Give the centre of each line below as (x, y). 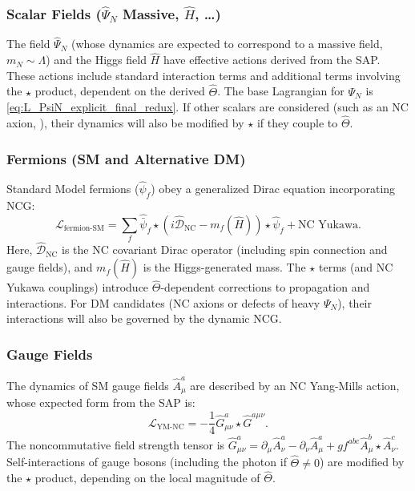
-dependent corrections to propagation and (265, 287)
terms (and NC (356, 267)
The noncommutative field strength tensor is (116, 444)
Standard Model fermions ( (73, 189)
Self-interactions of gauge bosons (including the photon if (147, 462)
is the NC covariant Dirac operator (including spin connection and (225, 250)
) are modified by (362, 462)
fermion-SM (84, 229)
